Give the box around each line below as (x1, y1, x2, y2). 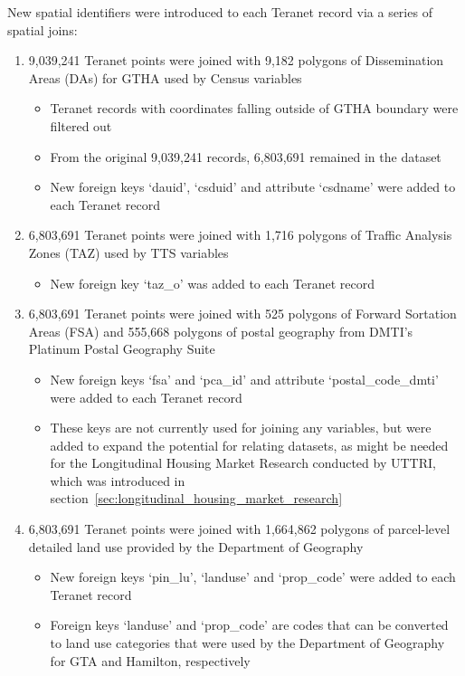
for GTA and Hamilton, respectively (50, 651, 251, 670)
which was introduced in (50, 471, 185, 490)
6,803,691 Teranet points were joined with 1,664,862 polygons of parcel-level (28, 519, 451, 538)
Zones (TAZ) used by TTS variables (28, 243, 229, 262)
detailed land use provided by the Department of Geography (28, 537, 364, 556)
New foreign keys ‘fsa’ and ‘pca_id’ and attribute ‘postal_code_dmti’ (50, 369, 439, 388)
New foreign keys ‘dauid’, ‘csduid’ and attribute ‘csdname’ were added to (50, 177, 456, 196)
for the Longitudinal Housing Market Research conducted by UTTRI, (50, 453, 436, 472)
